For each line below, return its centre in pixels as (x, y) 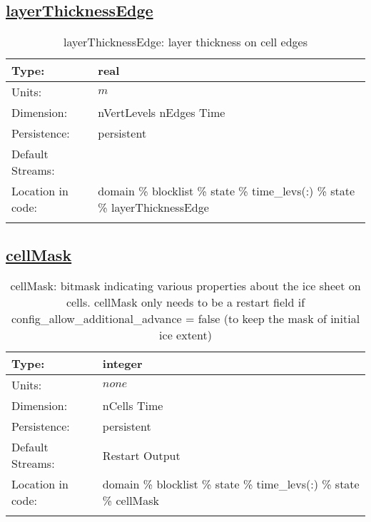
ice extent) (185, 335)
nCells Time (133, 406)
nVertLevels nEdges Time (162, 113)
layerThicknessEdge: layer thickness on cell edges (185, 42)
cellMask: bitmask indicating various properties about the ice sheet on (185, 286)
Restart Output (141, 455)
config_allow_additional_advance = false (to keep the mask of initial (185, 319)
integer (122, 364)
